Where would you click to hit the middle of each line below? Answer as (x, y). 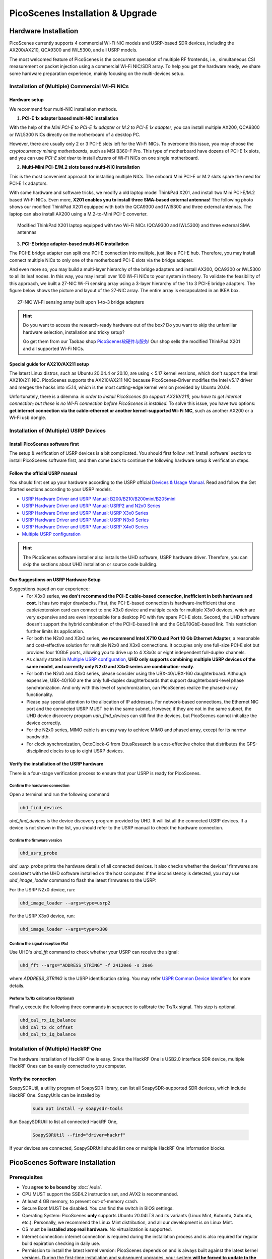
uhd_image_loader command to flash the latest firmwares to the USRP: (83, 880)
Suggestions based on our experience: (50, 589)
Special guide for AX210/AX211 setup (49, 364)
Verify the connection (33, 1079)
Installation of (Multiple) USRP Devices (57, 431)
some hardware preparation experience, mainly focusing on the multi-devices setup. (97, 74)
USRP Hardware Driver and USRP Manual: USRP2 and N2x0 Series (91, 506)
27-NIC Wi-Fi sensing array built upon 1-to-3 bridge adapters (81, 302)
